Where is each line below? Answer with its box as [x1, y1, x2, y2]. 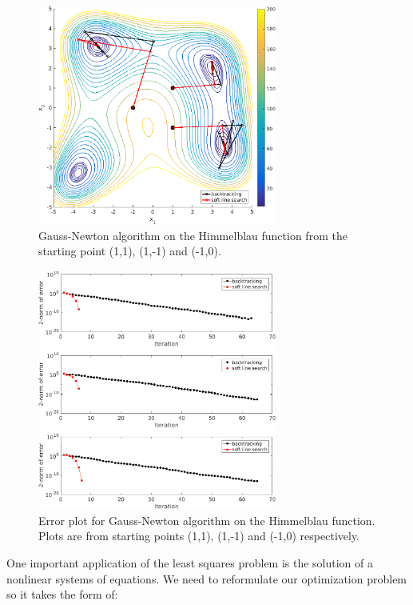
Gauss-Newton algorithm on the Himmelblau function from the [38, 226, 347, 243]
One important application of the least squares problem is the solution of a [6, 555, 374, 571]
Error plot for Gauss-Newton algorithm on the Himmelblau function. [38, 511, 375, 528]
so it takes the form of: [6, 586, 118, 603]
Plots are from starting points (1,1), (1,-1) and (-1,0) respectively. [38, 527, 360, 544]
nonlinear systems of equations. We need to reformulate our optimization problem [6, 570, 407, 587]
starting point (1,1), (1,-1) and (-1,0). [38, 242, 221, 259]
